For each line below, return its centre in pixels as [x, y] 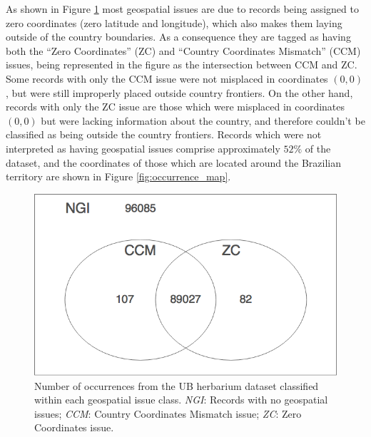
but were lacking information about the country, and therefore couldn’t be [203, 120]
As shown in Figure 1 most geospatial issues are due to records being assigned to [182, 9]
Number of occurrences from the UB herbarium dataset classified [177, 385]
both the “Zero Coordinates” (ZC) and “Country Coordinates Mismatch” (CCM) [183, 50]
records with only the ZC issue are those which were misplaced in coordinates [176, 107]
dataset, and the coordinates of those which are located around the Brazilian [173, 162]
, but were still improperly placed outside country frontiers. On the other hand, [179, 92]
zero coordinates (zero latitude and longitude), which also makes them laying [174, 22]
